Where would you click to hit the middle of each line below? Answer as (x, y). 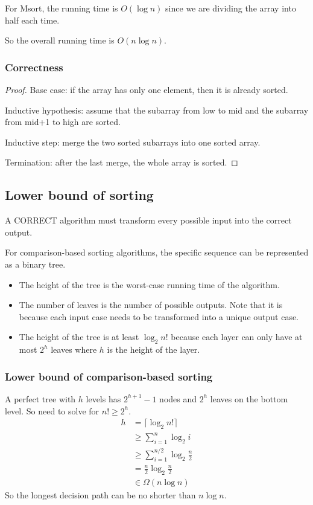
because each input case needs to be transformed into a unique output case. (159, 316)
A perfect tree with (40, 398)
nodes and (178, 398)
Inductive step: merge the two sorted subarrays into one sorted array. (133, 142)
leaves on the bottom (249, 398)
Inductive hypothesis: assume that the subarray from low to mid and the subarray (157, 110)
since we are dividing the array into (231, 8)
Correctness (34, 67)
